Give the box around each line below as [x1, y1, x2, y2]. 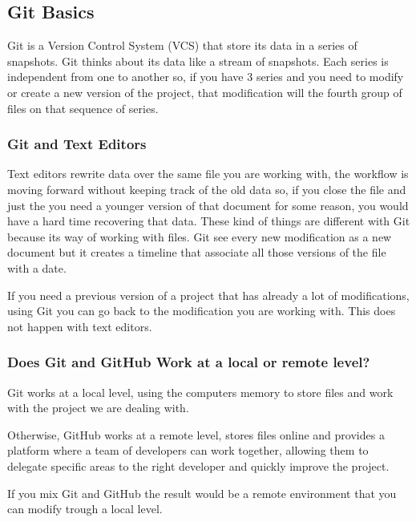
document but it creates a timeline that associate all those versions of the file [7, 244, 386, 261]
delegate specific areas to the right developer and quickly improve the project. [7, 457, 390, 474]
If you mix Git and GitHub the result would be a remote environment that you [7, 484, 397, 501]
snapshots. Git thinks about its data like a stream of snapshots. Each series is [7, 52, 389, 69]
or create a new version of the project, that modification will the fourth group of [7, 83, 402, 100]
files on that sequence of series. [7, 99, 159, 116]
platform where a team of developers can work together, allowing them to [7, 442, 369, 459]
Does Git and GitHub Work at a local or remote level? [7, 352, 370, 372]
